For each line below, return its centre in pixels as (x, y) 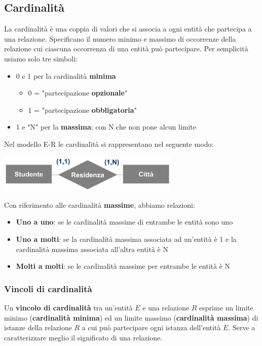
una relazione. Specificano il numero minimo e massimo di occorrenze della (120, 38)
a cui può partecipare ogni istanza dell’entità (151, 327)
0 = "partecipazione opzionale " (78, 93)
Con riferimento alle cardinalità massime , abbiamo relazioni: (100, 205)
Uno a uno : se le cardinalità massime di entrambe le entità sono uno (124, 222)
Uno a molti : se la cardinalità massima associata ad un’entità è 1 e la (126, 239)
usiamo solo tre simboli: (41, 58)
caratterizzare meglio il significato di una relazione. (83, 337)
